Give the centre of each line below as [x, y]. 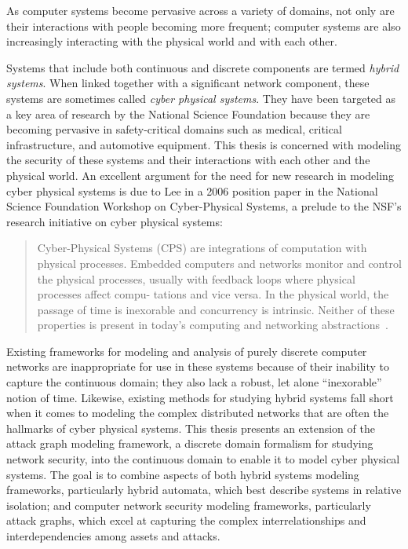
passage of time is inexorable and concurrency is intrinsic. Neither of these [216, 309]
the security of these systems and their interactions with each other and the [188, 160]
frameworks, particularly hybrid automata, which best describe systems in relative [204, 490]
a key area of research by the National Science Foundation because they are [188, 113]
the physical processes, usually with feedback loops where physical [196, 278]
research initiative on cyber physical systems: [115, 221]
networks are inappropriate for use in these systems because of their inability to [198, 366]
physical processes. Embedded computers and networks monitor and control [219, 263]
